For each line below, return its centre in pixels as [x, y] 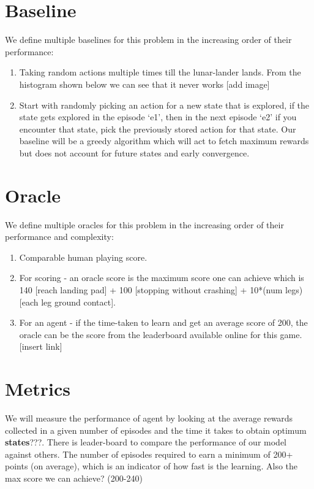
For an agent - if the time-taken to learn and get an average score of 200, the [163, 322]
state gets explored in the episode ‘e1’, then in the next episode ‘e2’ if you [158, 117]
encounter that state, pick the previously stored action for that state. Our [158, 129]
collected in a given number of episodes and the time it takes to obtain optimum [156, 430]
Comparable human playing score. [83, 257]
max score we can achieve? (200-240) [74, 478]
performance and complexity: [59, 237]
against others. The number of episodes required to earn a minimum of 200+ [149, 454]
